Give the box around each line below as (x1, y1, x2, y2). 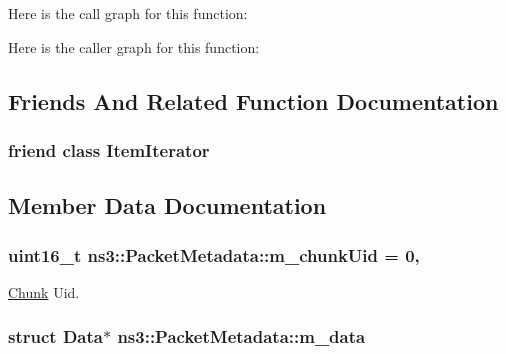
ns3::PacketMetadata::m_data (117, 324, 366, 349)
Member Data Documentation (8, 190, 327, 221)
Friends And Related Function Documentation (8, 85, 499, 116)
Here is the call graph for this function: (8, 3, 248, 23)
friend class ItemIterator (8, 137, 210, 162)
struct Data (8, 324, 103, 349)
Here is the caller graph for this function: (8, 36, 260, 57)
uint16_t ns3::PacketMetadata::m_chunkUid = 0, (8, 242, 420, 267)
